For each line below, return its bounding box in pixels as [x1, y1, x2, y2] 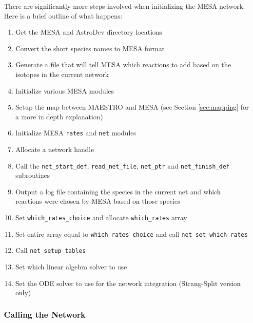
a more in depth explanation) [15, 111, 103, 121]
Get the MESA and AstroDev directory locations [15, 27, 162, 37]
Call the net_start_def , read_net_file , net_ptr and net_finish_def [15, 160, 230, 171]
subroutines [15, 170, 50, 180]
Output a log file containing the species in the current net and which [15, 186, 221, 196]
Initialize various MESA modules [15, 85, 114, 95]
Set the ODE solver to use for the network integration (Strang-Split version [15, 278, 241, 288]
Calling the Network [4, 308, 86, 320]
